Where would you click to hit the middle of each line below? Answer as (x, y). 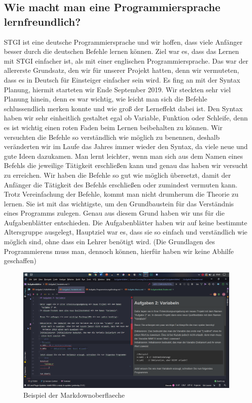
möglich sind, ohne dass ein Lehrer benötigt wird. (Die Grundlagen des (109, 242)
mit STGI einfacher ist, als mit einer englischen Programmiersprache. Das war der (126, 60)
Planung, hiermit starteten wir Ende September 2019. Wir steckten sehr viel (118, 89)
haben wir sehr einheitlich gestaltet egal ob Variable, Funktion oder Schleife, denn (126, 118)
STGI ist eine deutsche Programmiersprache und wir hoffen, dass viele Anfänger (123, 42)
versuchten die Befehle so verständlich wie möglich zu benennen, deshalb (112, 137)
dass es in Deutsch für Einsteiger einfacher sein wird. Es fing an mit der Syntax (122, 79)
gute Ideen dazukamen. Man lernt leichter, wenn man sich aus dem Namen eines (124, 156)
